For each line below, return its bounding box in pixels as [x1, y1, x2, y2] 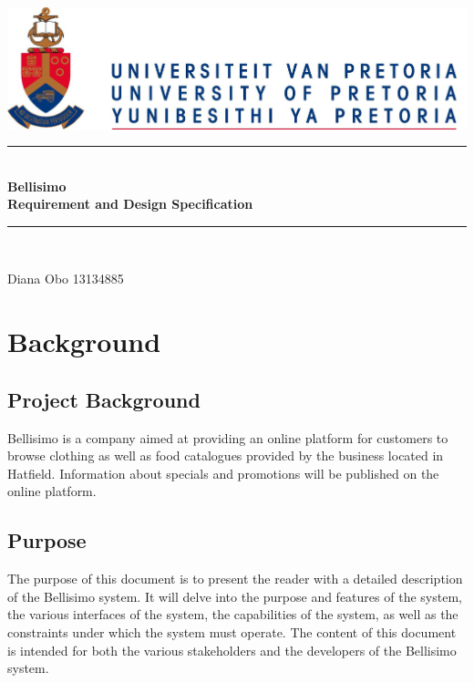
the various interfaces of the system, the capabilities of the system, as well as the [7, 605, 459, 624]
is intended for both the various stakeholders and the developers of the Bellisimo [7, 640, 457, 659]
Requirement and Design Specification [7, 194, 253, 213]
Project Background [7, 385, 201, 413]
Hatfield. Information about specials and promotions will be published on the [7, 463, 439, 482]
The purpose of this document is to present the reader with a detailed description [7, 569, 463, 588]
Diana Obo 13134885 [7, 269, 124, 288]
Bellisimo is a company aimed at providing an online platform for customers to [7, 428, 448, 447]
